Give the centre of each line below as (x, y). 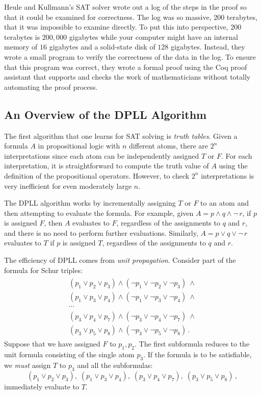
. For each (237, 155)
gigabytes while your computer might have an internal (153, 36)
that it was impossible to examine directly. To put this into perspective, (116, 27)
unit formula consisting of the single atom (69, 354)
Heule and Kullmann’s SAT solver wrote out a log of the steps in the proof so (125, 7)
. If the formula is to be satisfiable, (198, 354)
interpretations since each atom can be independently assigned (102, 155)
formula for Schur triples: (43, 270)
